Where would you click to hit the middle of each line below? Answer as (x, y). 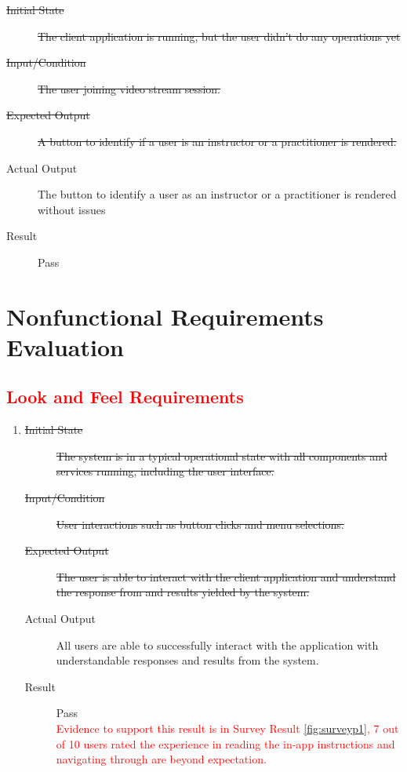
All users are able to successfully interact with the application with (217, 645)
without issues (72, 209)
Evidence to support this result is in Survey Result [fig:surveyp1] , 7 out (227, 728)
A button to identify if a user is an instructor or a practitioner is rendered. (217, 141)
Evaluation (65, 346)
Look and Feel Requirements (125, 397)
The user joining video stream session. (129, 88)
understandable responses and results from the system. (187, 660)
